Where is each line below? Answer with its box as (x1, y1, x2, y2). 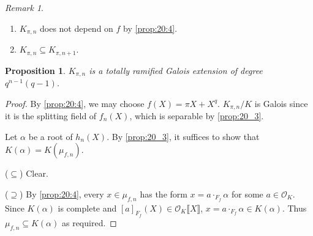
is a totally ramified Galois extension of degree (89, 64, 263, 76)
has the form (140, 187, 187, 200)
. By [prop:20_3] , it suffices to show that (107, 130, 260, 142)
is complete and (58, 201, 117, 214)
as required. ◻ (61, 216, 117, 229)
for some (231, 187, 263, 200)
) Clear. (20, 167, 48, 180)
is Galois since (254, 97, 308, 109)
